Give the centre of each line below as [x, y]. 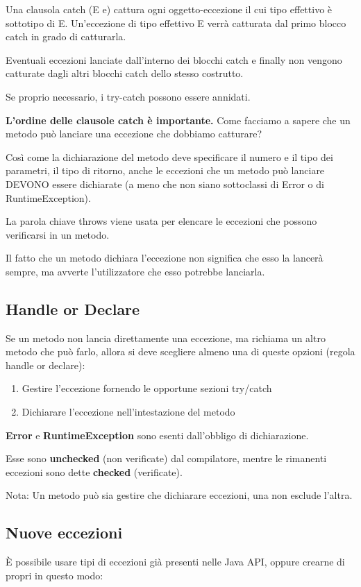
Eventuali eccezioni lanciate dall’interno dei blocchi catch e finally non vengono [174, 59]
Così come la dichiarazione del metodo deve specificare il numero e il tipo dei [169, 156]
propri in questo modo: [54, 575]
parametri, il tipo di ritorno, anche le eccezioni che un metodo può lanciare [165, 170]
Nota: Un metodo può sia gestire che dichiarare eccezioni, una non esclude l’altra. [179, 495]
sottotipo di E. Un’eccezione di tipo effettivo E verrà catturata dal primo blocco [176, 23]
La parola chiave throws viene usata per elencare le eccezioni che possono [161, 221]
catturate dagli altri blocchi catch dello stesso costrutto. [125, 73]
